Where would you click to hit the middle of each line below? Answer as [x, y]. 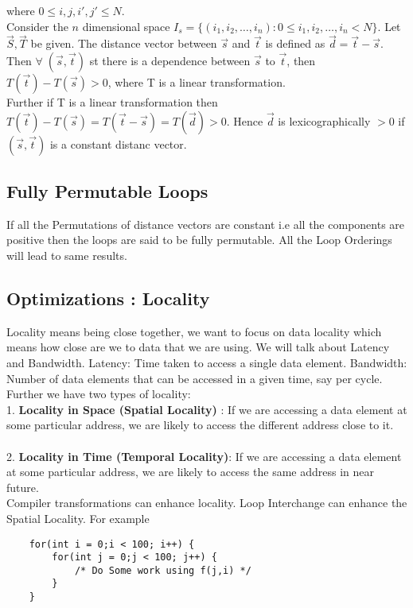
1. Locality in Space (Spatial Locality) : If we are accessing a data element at [207, 409]
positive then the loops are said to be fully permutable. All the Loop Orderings [199, 240]
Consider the [37, 26]
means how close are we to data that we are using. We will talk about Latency [198, 347]
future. [23, 487]
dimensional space [126, 26]
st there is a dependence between [170, 60]
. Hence [245, 120]
